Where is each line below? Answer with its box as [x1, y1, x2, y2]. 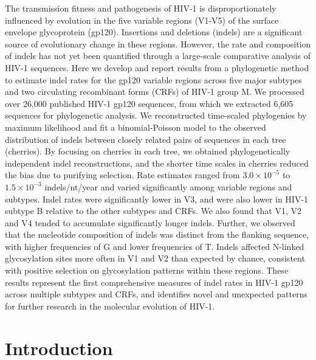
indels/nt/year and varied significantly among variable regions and [44, 180, 292, 193]
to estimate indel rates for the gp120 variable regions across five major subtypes [5, 73, 302, 86]
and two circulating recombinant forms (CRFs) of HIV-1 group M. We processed [5, 85, 304, 98]
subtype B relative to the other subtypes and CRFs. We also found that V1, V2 [5, 204, 301, 217]
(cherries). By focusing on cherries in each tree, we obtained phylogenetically [5, 145, 290, 157]
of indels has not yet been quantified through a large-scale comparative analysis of [5, 49, 311, 62]
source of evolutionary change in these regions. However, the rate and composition [5, 37, 311, 50]
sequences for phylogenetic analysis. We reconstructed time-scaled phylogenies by [5, 109, 307, 122]
